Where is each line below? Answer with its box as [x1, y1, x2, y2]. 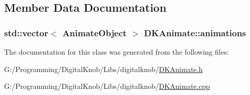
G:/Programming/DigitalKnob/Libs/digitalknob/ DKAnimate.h [4, 63, 203, 74]
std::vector [4, 26, 48, 39]
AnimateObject [62, 26, 127, 39]
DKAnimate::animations [144, 26, 246, 39]
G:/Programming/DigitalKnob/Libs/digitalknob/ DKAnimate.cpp [4, 81, 210, 91]
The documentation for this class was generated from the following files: [4, 46, 229, 57]
